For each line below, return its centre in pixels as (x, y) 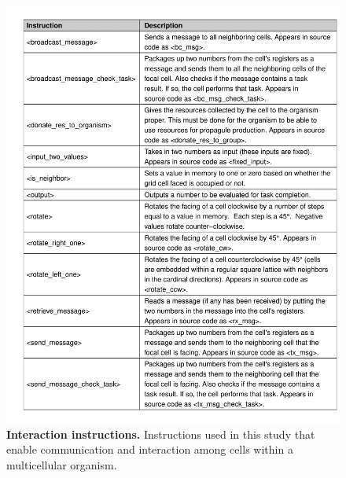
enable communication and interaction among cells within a (150, 449)
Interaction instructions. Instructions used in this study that (161, 434)
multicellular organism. (62, 464)
